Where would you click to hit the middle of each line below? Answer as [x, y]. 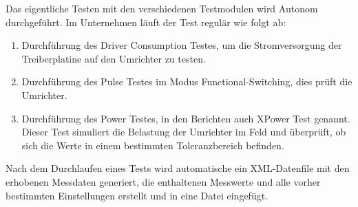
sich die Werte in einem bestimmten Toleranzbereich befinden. [153, 145]
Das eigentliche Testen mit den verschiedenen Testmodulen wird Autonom [162, 8]
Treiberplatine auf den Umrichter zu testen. [114, 58]
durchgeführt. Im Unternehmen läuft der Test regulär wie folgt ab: [146, 22]
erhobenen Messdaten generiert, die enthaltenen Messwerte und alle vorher [163, 181]
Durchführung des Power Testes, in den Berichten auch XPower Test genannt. [186, 118]
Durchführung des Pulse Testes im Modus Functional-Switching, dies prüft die [187, 81]
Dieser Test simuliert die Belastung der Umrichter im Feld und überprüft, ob [184, 132]
